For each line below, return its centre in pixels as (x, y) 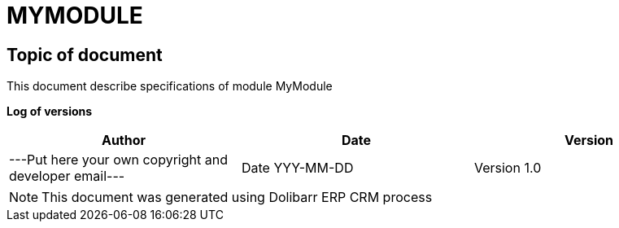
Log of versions (50, 112)
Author (124, 140)
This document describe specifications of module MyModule (170, 86)
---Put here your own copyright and (118, 160)
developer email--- (67, 176)
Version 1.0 (508, 168)
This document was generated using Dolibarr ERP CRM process (237, 197)
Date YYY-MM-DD (297, 168)
